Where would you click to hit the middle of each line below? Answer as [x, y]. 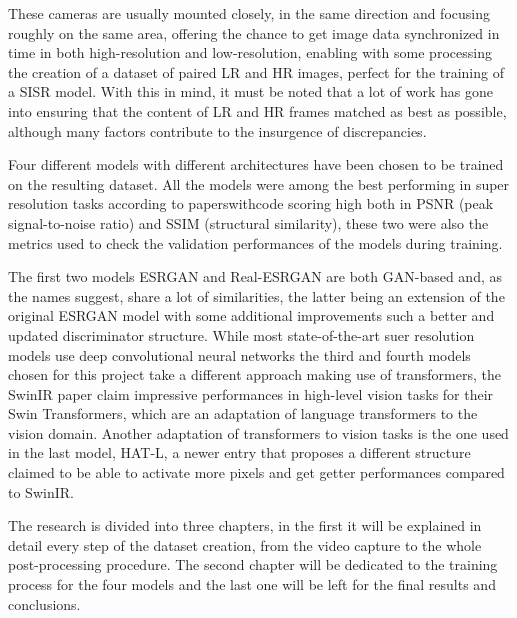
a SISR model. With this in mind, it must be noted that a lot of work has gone [251, 91]
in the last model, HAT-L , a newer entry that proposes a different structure [239, 452]
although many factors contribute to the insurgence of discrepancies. [217, 130]
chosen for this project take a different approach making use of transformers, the [254, 374]
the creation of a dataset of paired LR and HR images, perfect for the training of [256, 71]
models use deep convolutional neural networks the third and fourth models [239, 354]
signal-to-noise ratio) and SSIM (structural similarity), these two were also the [248, 222]
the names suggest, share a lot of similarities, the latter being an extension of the [256, 295]
